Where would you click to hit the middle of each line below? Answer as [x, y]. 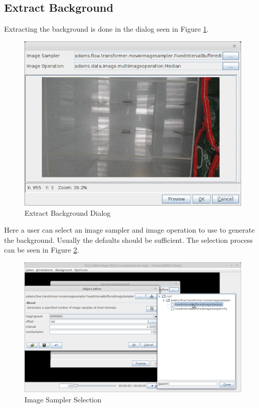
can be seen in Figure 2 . [42, 250]
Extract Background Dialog [68, 212]
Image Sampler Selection [63, 400]
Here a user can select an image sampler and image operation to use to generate [129, 230]
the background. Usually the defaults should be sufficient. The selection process [128, 240]
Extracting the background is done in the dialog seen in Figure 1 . [107, 29]
